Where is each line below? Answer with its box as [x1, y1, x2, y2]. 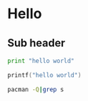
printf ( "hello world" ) [7, 71, 82, 79]
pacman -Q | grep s [7, 85, 64, 93]
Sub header [7, 36, 66, 50]
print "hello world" [7, 57, 75, 65]
